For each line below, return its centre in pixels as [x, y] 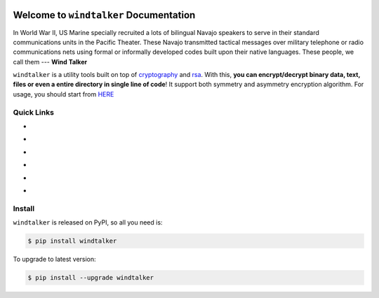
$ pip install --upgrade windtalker [91, 278]
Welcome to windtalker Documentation [104, 15]
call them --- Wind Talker [50, 62]
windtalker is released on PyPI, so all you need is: [88, 222]
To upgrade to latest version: [54, 260]
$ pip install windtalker [72, 241]
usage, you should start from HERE [64, 94]
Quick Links [33, 112]
